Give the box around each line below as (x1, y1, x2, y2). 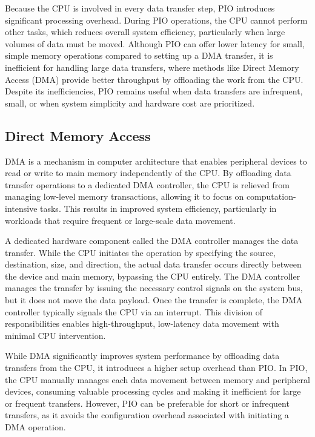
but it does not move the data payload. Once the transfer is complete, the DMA (5, 294, 303, 306)
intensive (5, 202, 38, 214)
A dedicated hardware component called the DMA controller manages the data (5, 234, 299, 247)
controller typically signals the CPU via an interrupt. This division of (5, 305, 262, 318)
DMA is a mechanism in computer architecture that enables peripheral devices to (5, 154, 307, 167)
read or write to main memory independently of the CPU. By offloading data (5, 166, 291, 179)
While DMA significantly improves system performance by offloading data (5, 349, 280, 362)
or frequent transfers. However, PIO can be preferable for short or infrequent (5, 396, 290, 409)
